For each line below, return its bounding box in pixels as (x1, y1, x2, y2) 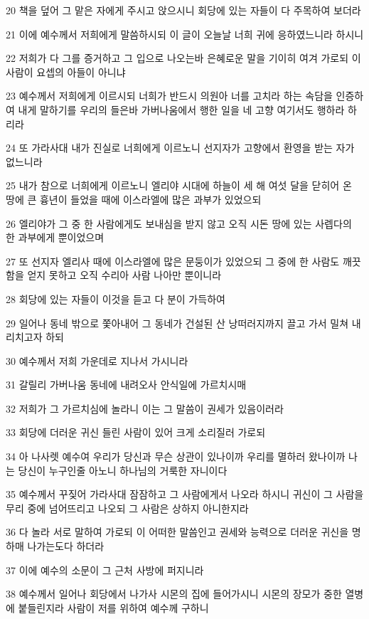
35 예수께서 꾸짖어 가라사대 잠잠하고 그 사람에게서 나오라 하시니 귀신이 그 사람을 (6, 487, 364, 502)
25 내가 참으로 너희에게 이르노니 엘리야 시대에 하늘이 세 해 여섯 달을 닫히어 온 (6, 178, 352, 193)
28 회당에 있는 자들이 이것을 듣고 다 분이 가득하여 (6, 291, 225, 306)
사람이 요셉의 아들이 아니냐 (6, 64, 126, 79)
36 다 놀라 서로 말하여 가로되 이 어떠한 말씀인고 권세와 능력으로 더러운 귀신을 (6, 524, 349, 539)
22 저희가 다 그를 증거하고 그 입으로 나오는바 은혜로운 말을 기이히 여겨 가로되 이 (6, 51, 361, 65)
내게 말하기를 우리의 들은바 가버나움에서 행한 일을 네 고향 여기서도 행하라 (18, 102, 345, 117)
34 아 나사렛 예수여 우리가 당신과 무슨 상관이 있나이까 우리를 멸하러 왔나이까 (6, 449, 346, 464)
